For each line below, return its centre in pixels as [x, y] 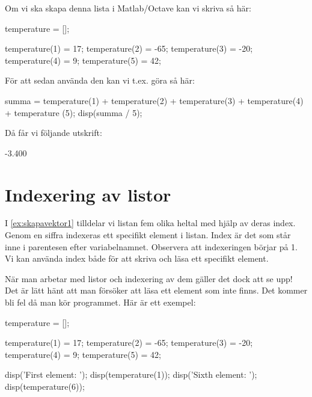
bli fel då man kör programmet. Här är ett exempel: [100, 302]
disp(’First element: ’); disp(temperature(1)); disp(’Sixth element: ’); [131, 374]
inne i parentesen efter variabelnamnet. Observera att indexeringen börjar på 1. [151, 246]
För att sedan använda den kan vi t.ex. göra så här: [100, 80]
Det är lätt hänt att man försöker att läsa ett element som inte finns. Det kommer [156, 290]
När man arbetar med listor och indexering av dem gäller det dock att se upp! [149, 278]
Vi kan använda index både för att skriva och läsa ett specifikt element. [137, 258]
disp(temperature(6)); [45, 386]
